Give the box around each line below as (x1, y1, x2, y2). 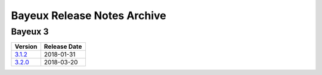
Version (14, 42, 38, 51)
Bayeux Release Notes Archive (11, 9, 166, 22)
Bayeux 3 (11, 26, 49, 37)
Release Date (44, 42, 82, 51)
